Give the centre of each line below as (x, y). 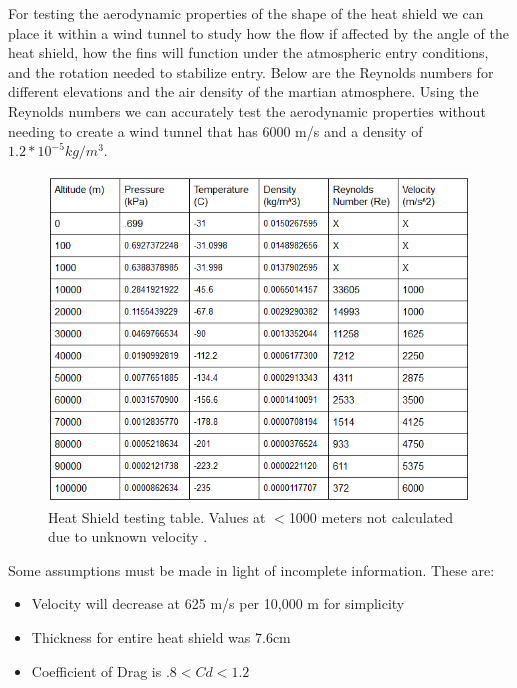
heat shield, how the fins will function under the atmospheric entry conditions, (248, 52)
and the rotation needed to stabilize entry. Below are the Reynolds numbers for (251, 71)
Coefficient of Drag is (96, 670)
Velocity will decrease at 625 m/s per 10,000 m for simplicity (218, 603)
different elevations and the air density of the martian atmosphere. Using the (243, 91)
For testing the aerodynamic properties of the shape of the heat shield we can (246, 13)
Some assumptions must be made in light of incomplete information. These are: (251, 569)
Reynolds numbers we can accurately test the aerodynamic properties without (247, 110)
